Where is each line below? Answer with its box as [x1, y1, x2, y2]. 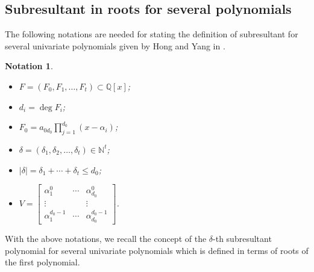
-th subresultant [213, 232, 272, 244]
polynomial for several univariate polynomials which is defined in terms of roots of [5, 244, 309, 256]
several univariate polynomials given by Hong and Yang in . [5, 39, 225, 52]
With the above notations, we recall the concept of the [5, 232, 207, 244]
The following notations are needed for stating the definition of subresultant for [5, 28, 298, 40]
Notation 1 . [5, 60, 53, 72]
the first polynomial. [5, 256, 80, 268]
